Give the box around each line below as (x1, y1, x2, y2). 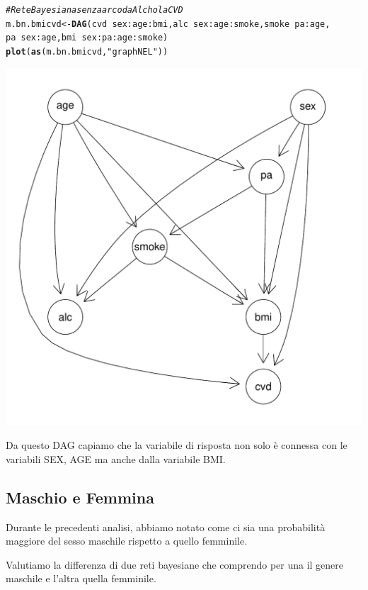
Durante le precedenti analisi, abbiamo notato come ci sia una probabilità (6, 519, 326, 534)
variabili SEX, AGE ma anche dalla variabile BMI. (6, 451, 226, 466)
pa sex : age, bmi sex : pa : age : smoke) (6, 33, 168, 43)
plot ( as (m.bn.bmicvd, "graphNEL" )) (6, 46, 168, 57)
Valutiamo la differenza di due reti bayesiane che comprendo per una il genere (6, 557, 344, 572)
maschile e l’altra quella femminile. (6, 571, 156, 586)
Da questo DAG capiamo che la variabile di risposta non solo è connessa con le (6, 438, 347, 452)
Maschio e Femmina (6, 486, 154, 508)
